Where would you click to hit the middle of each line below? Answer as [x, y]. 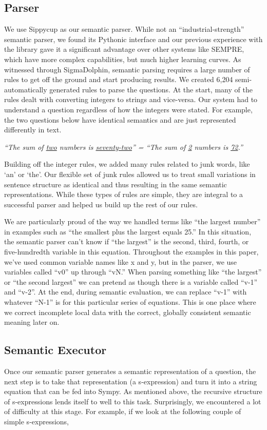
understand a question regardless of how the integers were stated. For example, [128, 109]
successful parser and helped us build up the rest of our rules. [101, 204]
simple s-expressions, [37, 421]
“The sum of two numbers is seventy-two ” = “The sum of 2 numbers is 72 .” [123, 146]
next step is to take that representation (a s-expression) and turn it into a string [131, 381]
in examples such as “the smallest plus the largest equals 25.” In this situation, [128, 231]
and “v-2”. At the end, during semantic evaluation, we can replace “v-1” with [126, 292]
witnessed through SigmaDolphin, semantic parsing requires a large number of [127, 69]
